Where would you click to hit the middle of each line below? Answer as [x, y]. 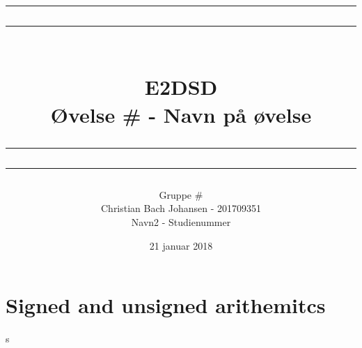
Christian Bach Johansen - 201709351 [181, 208]
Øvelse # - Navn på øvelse [181, 114]
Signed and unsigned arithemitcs [166, 305]
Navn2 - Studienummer [181, 221]
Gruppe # [181, 194]
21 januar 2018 [181, 245]
